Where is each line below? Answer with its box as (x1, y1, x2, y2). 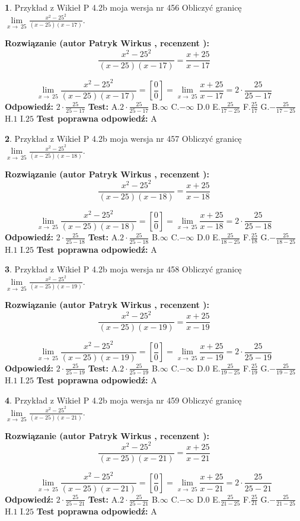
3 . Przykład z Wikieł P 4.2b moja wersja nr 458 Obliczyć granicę (5, 263, 242, 275)
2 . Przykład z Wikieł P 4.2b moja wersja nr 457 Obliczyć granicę (5, 132, 242, 144)
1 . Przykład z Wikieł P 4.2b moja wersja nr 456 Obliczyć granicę (5, 1, 242, 13)
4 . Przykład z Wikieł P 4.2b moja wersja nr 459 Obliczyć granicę (5, 393, 242, 406)
